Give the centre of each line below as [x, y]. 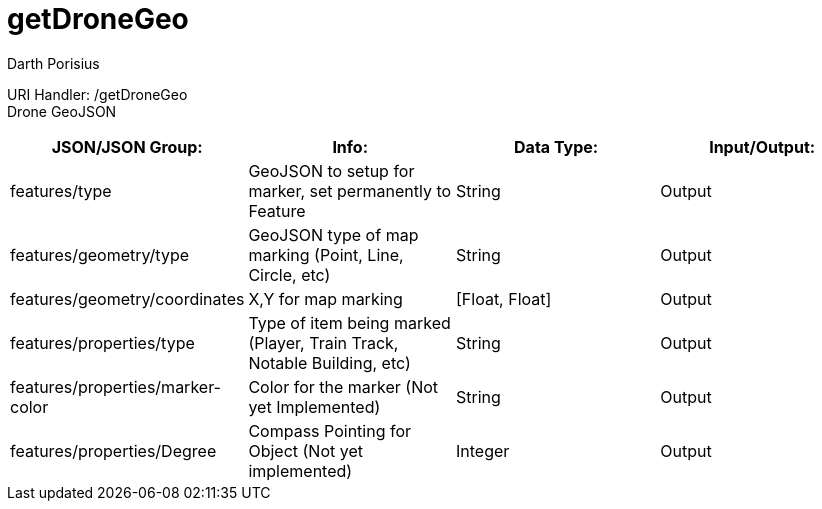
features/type [61, 190]
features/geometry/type [100, 254]
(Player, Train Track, [323, 342]
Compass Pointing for [330, 430]
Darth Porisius [53, 63]
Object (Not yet [305, 450]
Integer [482, 450]
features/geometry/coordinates [127, 298]
